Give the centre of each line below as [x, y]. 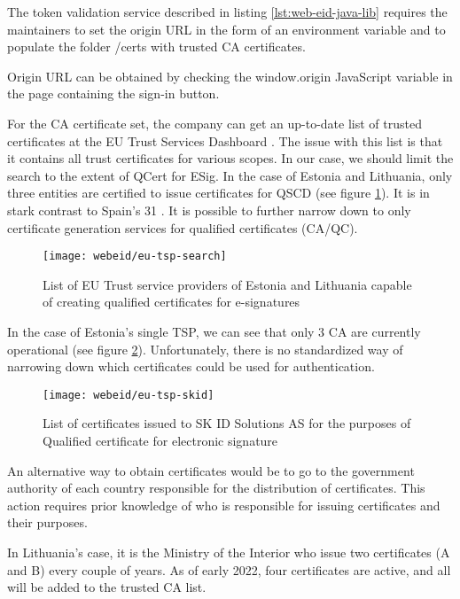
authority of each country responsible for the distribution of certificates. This [216, 488]
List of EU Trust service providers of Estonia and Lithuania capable [227, 284]
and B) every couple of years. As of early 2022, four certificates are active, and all [229, 569]
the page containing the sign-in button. [113, 93]
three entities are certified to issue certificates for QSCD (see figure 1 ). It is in [218, 193]
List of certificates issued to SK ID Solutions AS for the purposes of [227, 423]
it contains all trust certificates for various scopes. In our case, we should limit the [230, 158]
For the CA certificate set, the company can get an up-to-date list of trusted [214, 123]
